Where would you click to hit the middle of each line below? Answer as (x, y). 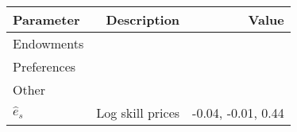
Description (143, 19)
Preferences (44, 66)
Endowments (48, 43)
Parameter (46, 19)
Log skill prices (138, 113)
